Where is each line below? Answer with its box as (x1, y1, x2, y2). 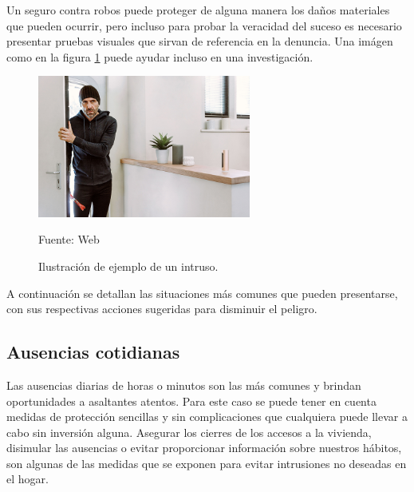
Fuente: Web (38, 231, 100, 248)
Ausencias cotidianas (6, 339, 180, 364)
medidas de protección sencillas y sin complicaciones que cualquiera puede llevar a (6, 408, 408, 425)
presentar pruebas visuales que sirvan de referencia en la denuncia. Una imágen (6, 33, 393, 50)
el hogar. (6, 470, 49, 487)
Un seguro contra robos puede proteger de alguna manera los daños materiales (6, 2, 390, 18)
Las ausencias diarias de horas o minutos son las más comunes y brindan (6, 376, 361, 393)
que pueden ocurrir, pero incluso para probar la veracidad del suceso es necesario (6, 17, 402, 34)
